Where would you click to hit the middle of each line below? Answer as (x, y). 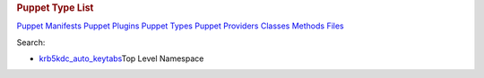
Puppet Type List (55, 8)
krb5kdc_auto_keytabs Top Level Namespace (121, 58)
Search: (31, 42)
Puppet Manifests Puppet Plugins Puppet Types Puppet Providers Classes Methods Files (180, 26)
